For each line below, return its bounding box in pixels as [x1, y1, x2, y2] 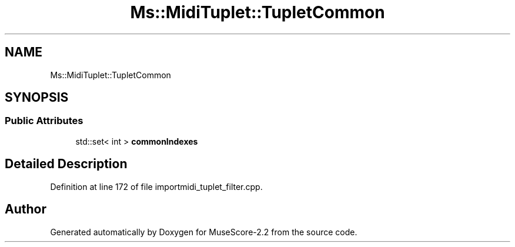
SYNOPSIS [5, 90, 69, 105]
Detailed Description [5, 156, 128, 172]
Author [5, 202, 46, 217]
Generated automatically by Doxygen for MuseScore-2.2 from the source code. [50, 226, 357, 237]
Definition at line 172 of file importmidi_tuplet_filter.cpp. [50, 181, 263, 192]
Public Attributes [5, 115, 83, 127]
